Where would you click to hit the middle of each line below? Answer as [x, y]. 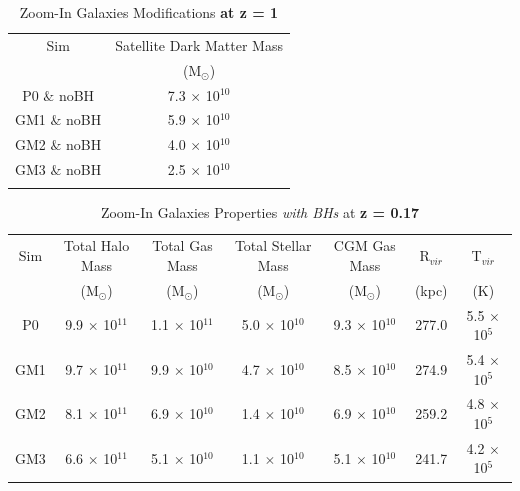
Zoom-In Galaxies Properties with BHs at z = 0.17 [260, 212]
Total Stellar [273, 245]
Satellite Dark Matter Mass [199, 44]
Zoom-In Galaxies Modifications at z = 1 [149, 12]
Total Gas [182, 245]
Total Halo [96, 245]
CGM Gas [364, 245]
